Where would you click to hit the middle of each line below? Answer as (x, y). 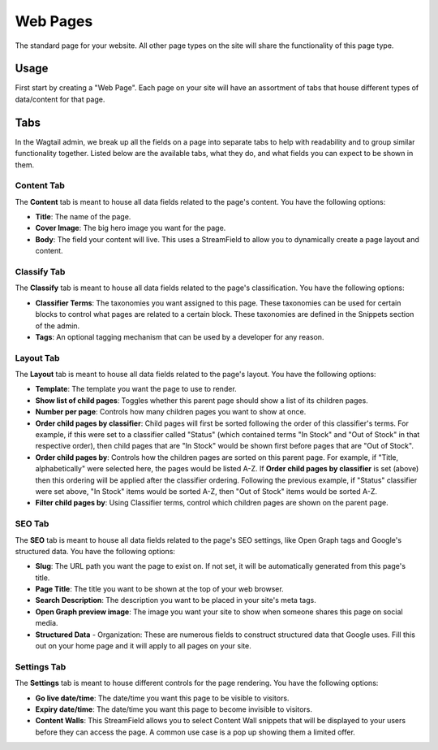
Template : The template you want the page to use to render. (136, 389)
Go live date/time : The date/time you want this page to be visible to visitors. (162, 698)
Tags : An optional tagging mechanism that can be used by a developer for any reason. (180, 336)
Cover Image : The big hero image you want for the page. (131, 228)
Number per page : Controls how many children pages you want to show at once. (171, 412)
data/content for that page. (60, 99)
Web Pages (54, 21)
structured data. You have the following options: (95, 551)
